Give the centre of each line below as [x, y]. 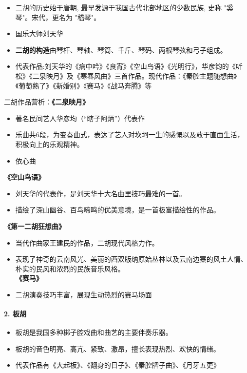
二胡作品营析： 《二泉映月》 [47, 102]
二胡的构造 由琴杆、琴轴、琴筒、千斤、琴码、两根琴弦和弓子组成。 [121, 50]
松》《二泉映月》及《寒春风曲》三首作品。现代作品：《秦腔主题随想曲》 [126, 75]
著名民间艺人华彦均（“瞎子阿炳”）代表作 [80, 118]
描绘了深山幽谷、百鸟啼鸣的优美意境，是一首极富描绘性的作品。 [118, 210]
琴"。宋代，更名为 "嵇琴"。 [58, 17]
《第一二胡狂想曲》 [35, 226]
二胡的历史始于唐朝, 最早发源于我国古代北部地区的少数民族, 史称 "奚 [124, 7]
